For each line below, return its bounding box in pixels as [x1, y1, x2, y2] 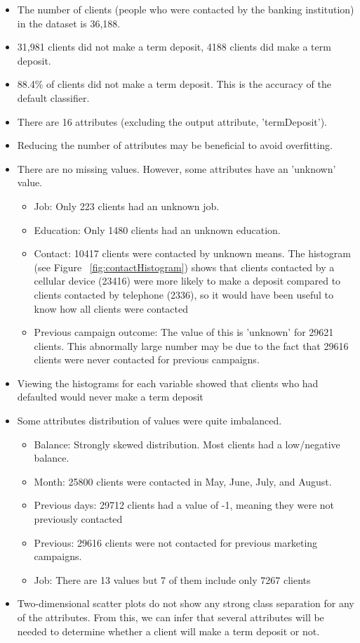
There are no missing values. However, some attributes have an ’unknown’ [17, 161, 336, 176]
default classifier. [17, 90, 90, 105]
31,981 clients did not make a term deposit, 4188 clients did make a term [17, 39, 331, 54]
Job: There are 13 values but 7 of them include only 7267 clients [34, 572, 311, 587]
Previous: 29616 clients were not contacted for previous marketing [34, 535, 318, 550]
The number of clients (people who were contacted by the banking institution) [17, 2, 354, 16]
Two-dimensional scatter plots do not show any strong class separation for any [17, 596, 354, 611]
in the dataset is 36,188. [17, 15, 121, 30]
